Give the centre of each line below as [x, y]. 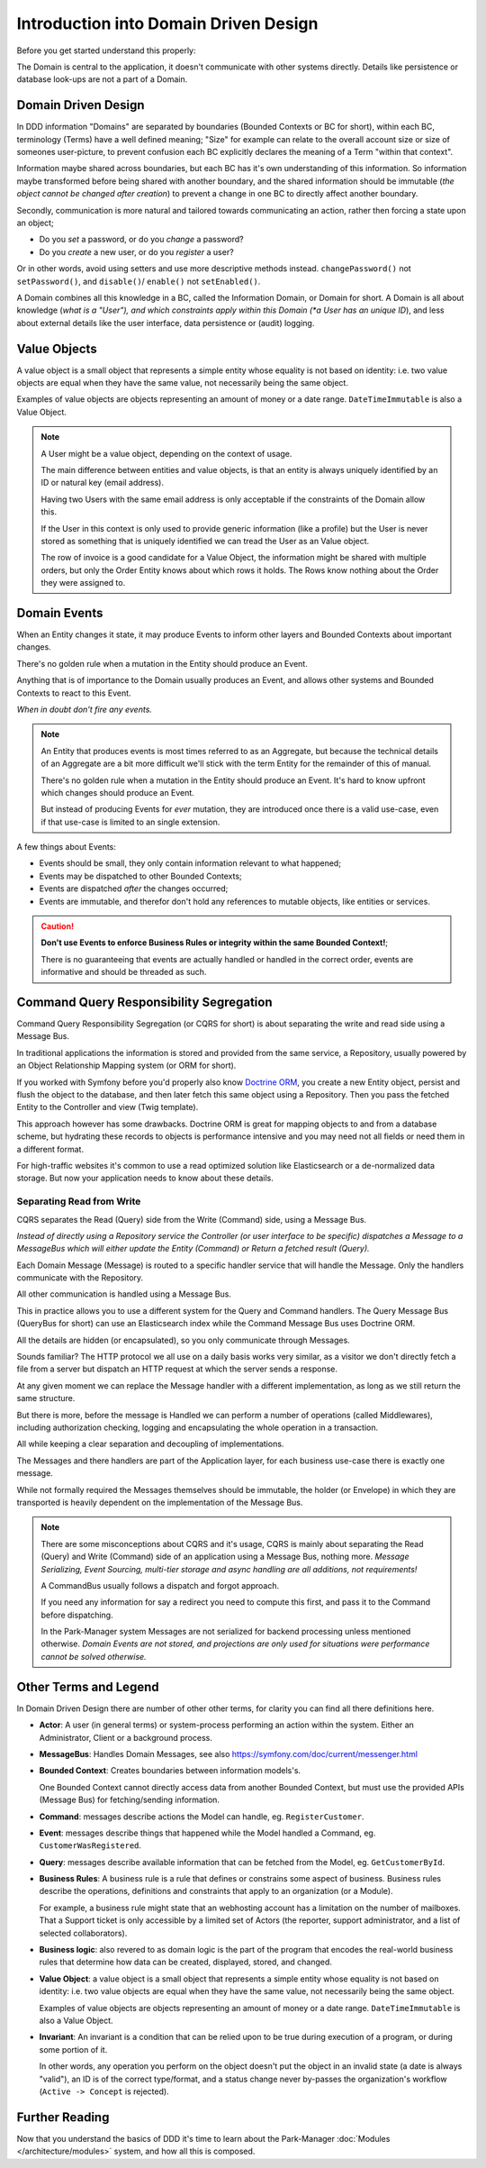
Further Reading [63, 2117]
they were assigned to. [83, 583]
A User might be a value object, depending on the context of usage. [166, 453]
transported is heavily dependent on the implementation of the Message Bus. [160, 1502]
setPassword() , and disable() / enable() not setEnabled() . [139, 281]
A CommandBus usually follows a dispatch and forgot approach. [160, 1585]
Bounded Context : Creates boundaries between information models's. [170, 1771]
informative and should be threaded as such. [124, 972]
